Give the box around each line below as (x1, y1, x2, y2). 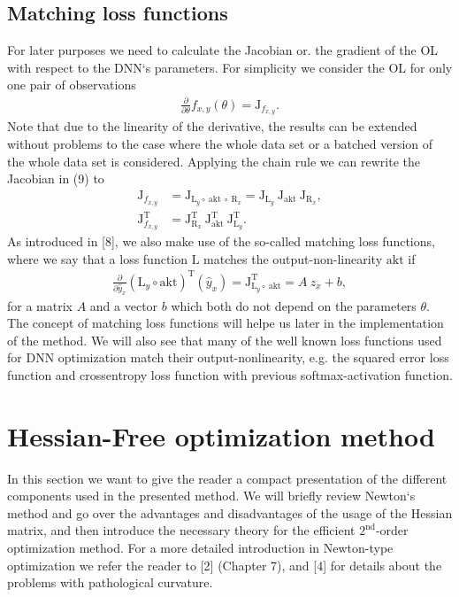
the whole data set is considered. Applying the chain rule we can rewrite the (7, 151, 421, 170)
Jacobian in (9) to (7, 169, 104, 188)
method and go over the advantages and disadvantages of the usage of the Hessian (7, 503, 453, 522)
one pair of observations (7, 75, 136, 94)
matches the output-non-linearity (203, 249, 383, 267)
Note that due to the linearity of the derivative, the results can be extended (7, 117, 417, 136)
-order (375, 521, 409, 539)
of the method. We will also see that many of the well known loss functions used (7, 330, 442, 349)
